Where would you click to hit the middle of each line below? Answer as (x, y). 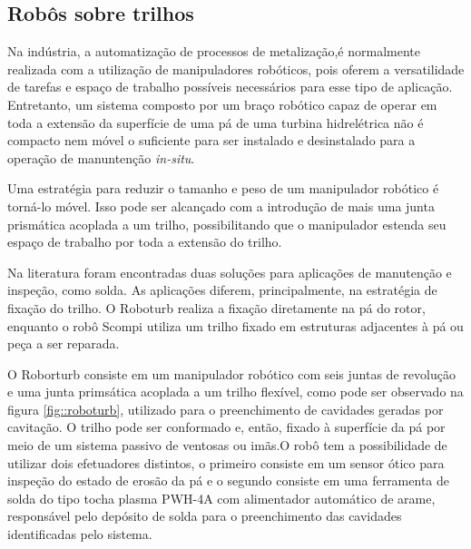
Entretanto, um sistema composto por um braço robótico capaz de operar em (222, 104)
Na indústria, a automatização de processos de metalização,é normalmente (214, 51)
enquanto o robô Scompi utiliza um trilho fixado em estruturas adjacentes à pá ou (235, 325)
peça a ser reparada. (64, 343)
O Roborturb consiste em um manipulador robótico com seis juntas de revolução (231, 373)
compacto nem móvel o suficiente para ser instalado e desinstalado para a (211, 140)
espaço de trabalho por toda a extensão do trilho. (145, 242)
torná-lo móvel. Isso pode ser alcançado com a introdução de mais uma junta (221, 206)
